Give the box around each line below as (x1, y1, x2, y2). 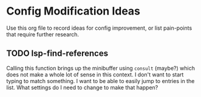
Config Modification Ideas (6, 4, 141, 18)
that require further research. (6, 30, 80, 38)
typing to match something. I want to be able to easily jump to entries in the (6, 77, 195, 84)
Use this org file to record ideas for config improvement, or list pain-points (6, 24, 192, 32)
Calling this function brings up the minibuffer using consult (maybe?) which (6, 64, 196, 72)
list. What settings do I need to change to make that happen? (6, 84, 158, 91)
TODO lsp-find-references (6, 48, 108, 59)
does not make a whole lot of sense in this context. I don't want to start (6, 71, 184, 78)
